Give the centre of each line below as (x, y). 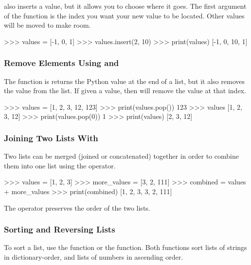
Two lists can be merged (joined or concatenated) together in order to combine (121, 156)
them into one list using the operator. (60, 165)
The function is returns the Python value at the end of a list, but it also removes (124, 81)
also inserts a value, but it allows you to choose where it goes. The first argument (125, 6)
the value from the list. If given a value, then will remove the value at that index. (125, 91)
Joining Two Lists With (51, 138)
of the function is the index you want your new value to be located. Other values (124, 15)
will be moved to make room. (47, 25)
